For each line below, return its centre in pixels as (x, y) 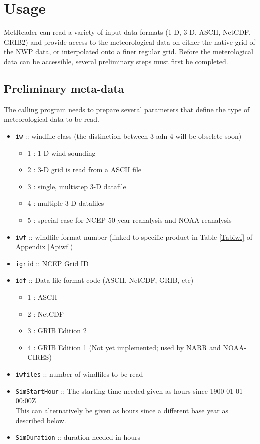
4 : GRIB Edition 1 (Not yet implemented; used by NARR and (124, 347)
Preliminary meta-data (64, 88)
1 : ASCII (42, 297)
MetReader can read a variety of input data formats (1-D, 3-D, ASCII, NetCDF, (127, 32)
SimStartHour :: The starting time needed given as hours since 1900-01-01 (129, 391)
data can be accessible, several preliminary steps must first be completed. (116, 61)
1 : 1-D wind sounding (62, 152)
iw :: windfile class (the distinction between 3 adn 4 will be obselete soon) (129, 135)
